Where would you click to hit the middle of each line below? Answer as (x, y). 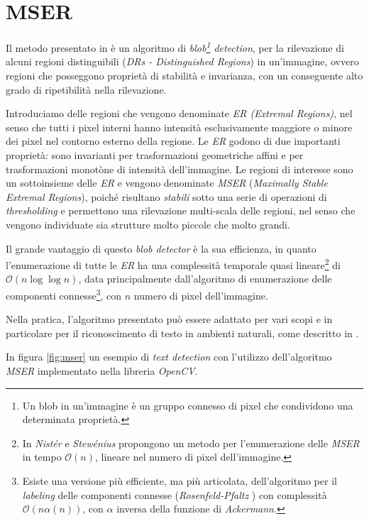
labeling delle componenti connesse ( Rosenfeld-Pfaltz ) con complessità (175, 494)
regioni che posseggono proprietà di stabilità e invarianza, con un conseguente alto (184, 75)
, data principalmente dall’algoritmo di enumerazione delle (205, 279)
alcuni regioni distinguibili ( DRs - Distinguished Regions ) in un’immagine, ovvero (182, 61)
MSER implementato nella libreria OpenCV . (102, 370)
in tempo (42, 457)
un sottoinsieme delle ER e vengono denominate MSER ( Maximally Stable (167, 183)
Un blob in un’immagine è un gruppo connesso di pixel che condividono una (188, 405)
